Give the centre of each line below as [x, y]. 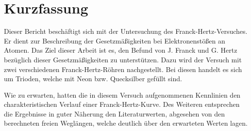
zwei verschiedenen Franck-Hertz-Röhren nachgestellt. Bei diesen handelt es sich [123, 69]
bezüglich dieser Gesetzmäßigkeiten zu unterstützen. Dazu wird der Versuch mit [123, 59]
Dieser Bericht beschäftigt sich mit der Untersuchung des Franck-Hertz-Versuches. [126, 31]
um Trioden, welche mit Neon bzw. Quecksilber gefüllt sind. [93, 79]
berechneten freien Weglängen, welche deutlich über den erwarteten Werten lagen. [126, 123]
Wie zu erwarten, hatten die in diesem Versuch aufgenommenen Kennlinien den [122, 95]
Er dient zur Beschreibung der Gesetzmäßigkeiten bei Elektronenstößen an [115, 40]
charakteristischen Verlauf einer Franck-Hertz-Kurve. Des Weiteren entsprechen [122, 104]
